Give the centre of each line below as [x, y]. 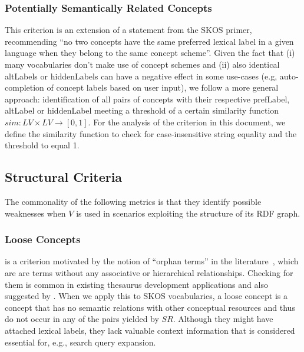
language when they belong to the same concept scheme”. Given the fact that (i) [150, 53]
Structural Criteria [64, 177]
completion [24, 87]
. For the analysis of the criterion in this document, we [187, 122]
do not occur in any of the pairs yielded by [82, 319]
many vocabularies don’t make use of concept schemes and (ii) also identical [142, 64]
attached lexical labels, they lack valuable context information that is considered [150, 330]
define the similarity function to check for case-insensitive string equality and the [151, 133]
